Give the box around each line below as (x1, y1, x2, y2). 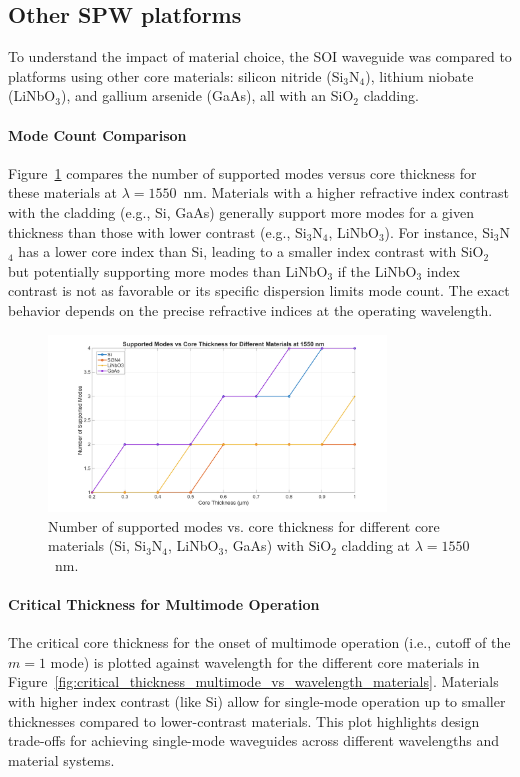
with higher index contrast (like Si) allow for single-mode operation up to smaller (8, 691, 506, 712)
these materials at (8, 182, 118, 203)
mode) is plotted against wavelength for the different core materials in (50, 651, 480, 672)
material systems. (8, 749, 115, 770)
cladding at (341, 535, 411, 556)
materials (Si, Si (48, 535, 147, 556)
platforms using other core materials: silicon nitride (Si (8, 65, 344, 86)
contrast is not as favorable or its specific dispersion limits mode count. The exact (8, 280, 510, 301)
